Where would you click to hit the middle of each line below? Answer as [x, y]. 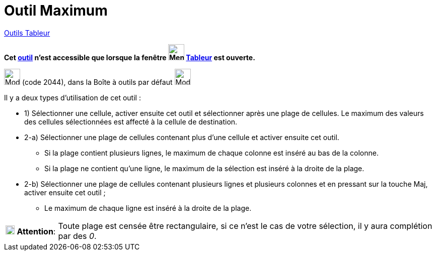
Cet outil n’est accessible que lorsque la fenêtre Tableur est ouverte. [130, 57]
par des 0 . [77, 236]
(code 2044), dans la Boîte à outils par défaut [97, 82]
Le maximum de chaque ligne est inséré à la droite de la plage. [148, 208]
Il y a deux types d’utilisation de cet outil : [72, 97]
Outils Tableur [27, 33]
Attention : [36, 231]
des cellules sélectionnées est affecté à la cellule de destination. [131, 121]
